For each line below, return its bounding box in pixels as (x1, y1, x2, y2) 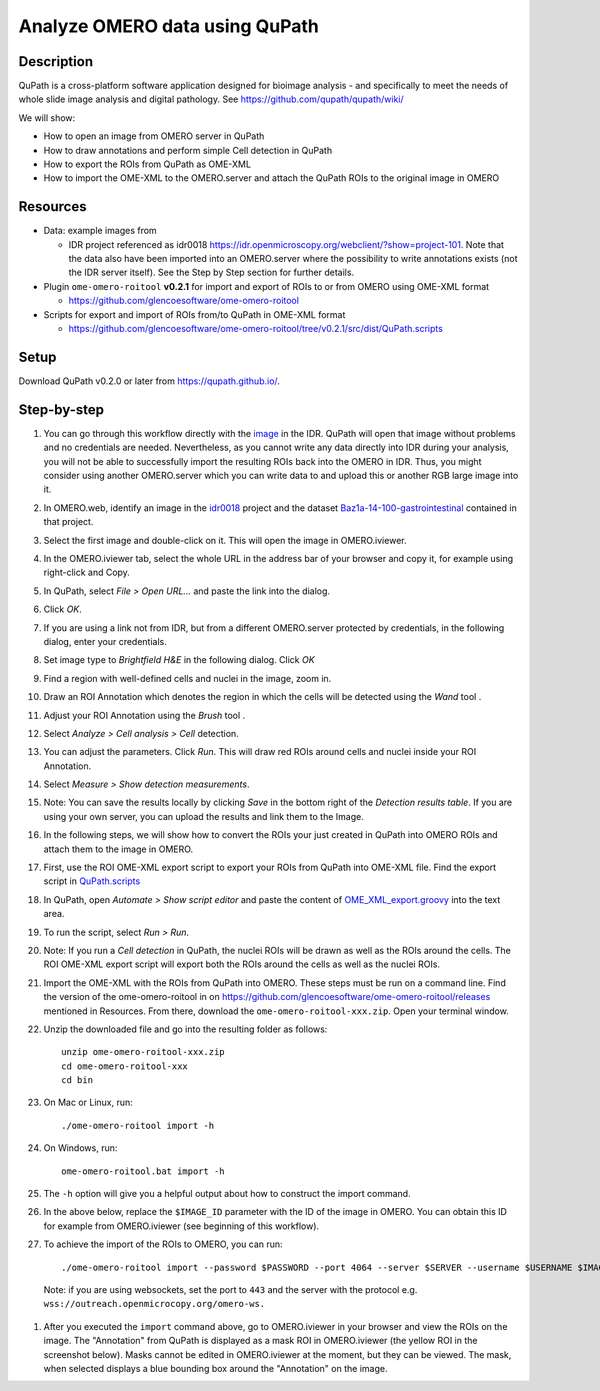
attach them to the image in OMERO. (43, 843, 194, 855)
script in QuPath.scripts (43, 875, 141, 887)
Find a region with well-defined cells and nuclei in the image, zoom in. (43, 672, 332, 684)
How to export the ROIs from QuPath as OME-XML (43, 158, 252, 170)
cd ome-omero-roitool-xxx (61, 1060, 189, 1072)
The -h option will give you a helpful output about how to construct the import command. (43, 1188, 411, 1200)
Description (18, 53, 94, 70)
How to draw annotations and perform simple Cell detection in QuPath (43, 144, 333, 156)
